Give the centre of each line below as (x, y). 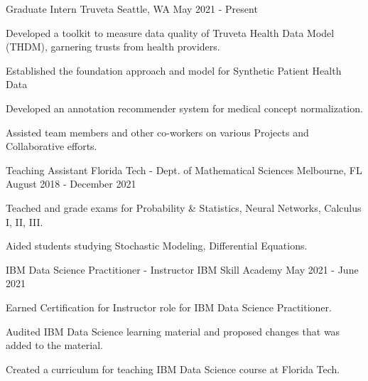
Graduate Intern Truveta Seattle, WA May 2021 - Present (132, 9)
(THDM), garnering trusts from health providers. (113, 47)
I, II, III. (25, 221)
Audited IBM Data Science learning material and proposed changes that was (173, 331)
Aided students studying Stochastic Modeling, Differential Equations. (157, 246)
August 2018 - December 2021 (71, 184)
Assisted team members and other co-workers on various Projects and (157, 132)
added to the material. (54, 345)
